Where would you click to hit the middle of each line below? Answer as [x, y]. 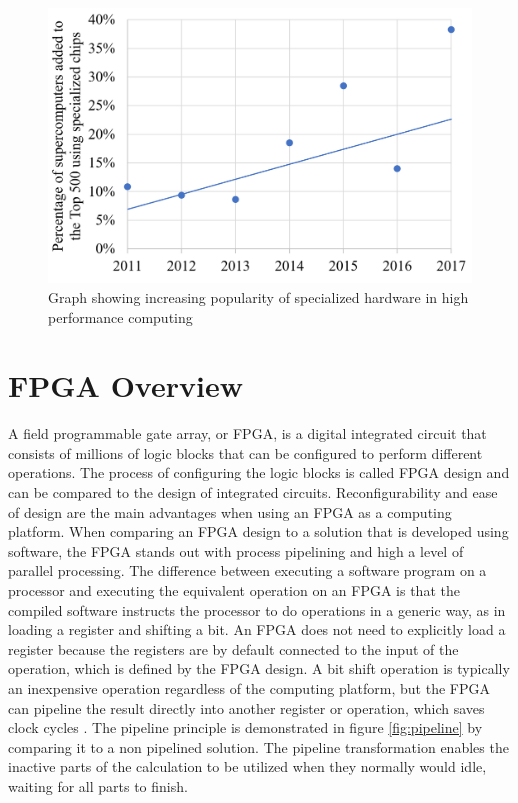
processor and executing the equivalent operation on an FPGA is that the [234, 590]
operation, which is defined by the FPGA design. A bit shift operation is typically [259, 668]
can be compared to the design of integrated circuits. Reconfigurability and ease [253, 492]
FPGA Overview [125, 385]
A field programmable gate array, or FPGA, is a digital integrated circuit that [247, 433]
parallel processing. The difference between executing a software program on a [247, 570]
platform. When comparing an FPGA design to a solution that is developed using [258, 531]
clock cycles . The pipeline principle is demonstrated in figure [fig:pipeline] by [245, 727]
